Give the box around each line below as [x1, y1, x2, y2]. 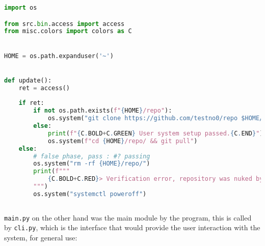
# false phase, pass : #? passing [33, 152, 150, 160]
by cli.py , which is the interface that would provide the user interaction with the [4, 222, 260, 233]
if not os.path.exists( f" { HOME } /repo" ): [33, 107, 172, 115]
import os [4, 4, 37, 11]
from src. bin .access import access [4, 20, 125, 28]
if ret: [18, 99, 44, 107]
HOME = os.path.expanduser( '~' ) [4, 52, 114, 60]
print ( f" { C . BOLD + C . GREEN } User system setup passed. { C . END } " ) [47, 129, 263, 137]
